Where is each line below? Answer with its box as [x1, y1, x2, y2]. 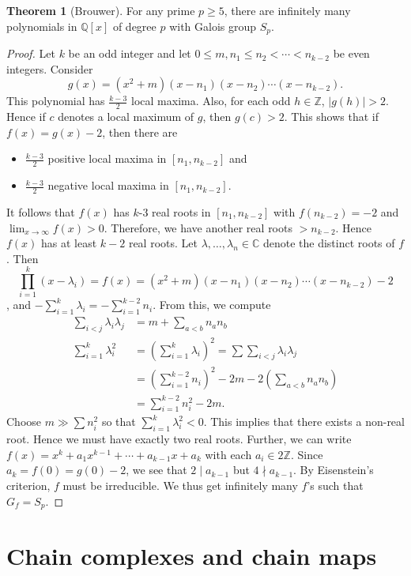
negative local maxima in [47, 177, 169, 194]
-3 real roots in [138, 203, 211, 220]
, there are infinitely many [224, 2, 351, 18]
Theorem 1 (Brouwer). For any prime [6, 2, 195, 18]
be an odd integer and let [68, 45, 191, 62]
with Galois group [169, 17, 257, 34]
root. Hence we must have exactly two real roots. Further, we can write [6, 431, 352, 447]
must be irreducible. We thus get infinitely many [62, 477, 298, 493]
